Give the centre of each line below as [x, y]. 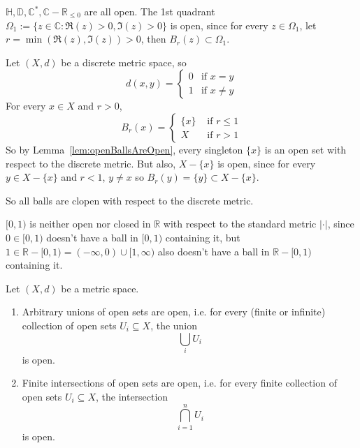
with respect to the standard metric [240, 224]
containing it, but [203, 237]
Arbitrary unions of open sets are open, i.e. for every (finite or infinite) [174, 312]
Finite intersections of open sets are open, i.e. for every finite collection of [179, 383]
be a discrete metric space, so [124, 62]
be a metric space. [100, 288]
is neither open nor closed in [90, 224]
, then [153, 39]
